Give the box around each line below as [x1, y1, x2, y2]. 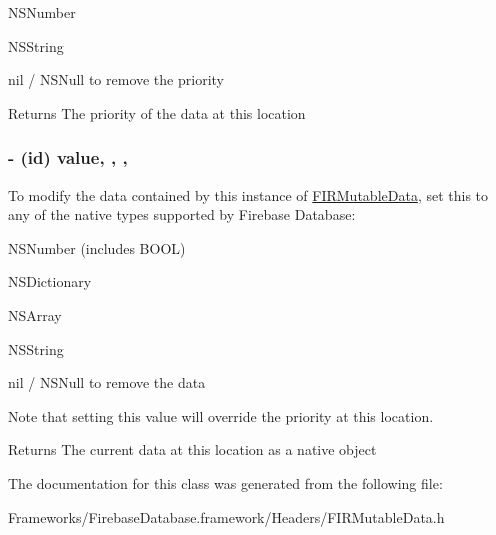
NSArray [8, 304, 62, 325]
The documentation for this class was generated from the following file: [8, 472, 443, 493]
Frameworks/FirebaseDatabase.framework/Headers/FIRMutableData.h [8, 506, 445, 527]
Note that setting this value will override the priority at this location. [8, 405, 434, 426]
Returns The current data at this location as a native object [8, 439, 377, 460]
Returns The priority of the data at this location [8, 102, 306, 123]
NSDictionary [8, 271, 92, 292]
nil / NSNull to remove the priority [8, 69, 224, 90]
